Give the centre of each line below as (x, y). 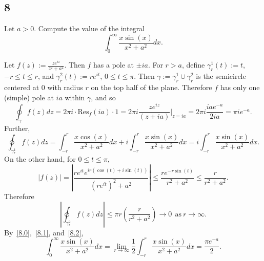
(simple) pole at (29, 97)
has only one (240, 87)
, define (193, 65)
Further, (17, 128)
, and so (103, 97)
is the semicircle (221, 76)
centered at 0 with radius (44, 87)
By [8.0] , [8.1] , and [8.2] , (44, 232)
